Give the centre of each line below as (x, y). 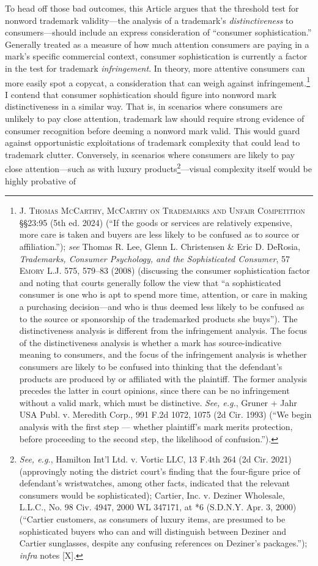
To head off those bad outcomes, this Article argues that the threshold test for (152, 8)
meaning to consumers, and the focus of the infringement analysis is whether (163, 354)
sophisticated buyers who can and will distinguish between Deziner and (153, 531)
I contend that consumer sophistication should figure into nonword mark (141, 94)
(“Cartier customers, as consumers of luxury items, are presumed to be (152, 519)
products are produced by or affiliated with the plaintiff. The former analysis (163, 378)
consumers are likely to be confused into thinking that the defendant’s (151, 366)
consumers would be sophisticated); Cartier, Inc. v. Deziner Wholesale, (152, 495)
